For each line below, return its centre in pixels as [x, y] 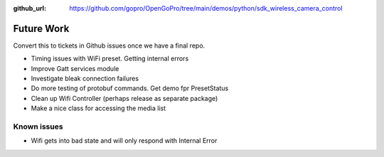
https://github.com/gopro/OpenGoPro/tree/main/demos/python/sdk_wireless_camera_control [206, 8]
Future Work [41, 28]
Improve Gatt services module [75, 68]
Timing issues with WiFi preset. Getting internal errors [110, 59]
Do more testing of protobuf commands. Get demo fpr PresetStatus [130, 88]
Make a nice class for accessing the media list [98, 108]
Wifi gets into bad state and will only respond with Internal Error [124, 141]
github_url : [30, 8]
